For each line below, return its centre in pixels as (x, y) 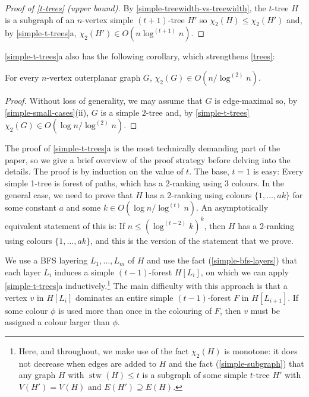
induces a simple (84, 271)
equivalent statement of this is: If (65, 225)
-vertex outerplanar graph (94, 77)
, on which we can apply (245, 271)
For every (22, 77)
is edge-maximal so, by (256, 100)
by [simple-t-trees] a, (41, 33)
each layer (23, 271)
